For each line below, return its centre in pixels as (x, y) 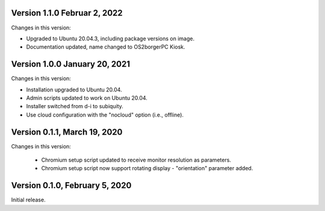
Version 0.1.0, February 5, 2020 (71, 185)
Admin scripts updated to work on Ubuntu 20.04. (87, 98)
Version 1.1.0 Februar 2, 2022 (67, 13)
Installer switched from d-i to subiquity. (75, 106)
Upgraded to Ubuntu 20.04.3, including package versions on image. (110, 38)
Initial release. (28, 200)
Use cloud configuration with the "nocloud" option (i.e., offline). (105, 115)
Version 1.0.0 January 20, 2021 (71, 64)
